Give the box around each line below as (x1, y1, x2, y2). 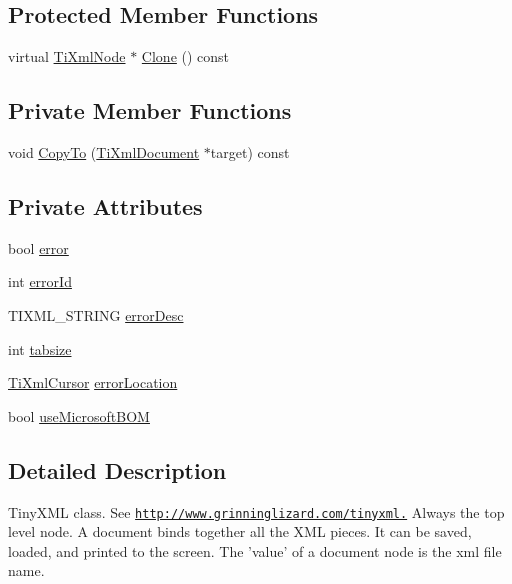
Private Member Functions (8, 95, 292, 126)
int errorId (8, 271, 72, 292)
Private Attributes (8, 190, 203, 221)
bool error (8, 237, 69, 258)
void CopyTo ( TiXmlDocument (8, 142, 200, 162)
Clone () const (141, 46, 230, 67)
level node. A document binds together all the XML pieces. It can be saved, (8, 521, 472, 542)
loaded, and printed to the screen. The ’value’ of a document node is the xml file (8, 540, 502, 561)
